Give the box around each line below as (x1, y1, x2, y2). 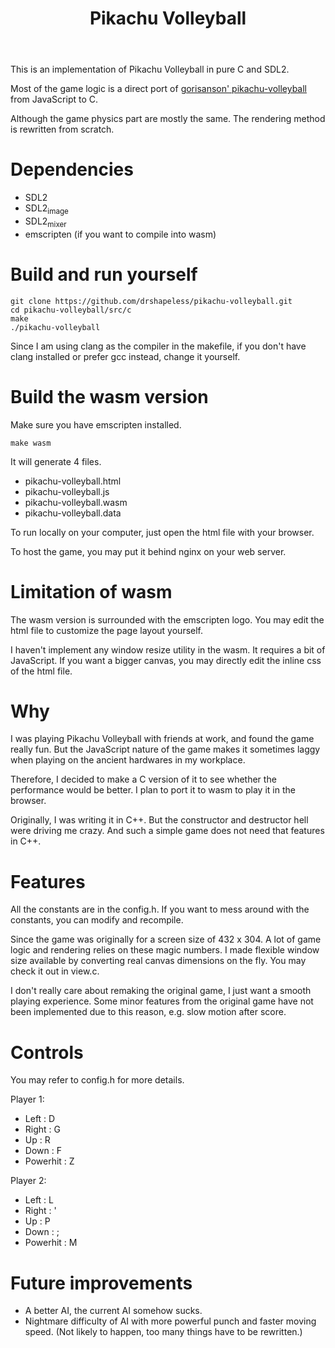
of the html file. (10, 665, 73, 677)
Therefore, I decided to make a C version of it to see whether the (10, 773, 277, 786)
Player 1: (10, 1093, 45, 1106)
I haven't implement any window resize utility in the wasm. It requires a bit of (10, 643, 326, 656)
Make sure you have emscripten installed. (10, 418, 182, 431)
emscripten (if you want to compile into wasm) (24, 228, 217, 240)
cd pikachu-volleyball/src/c (10, 305, 132, 315)
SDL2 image (24, 202, 69, 216)
